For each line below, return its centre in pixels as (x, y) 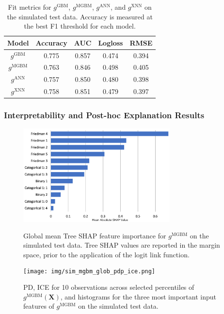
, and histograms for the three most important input (138, 296)
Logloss (111, 42)
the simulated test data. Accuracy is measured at (80, 16)
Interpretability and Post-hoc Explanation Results (104, 115)
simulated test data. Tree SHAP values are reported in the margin (122, 245)
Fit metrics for (30, 7)
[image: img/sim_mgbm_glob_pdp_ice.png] (89, 272)
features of (39, 306)
